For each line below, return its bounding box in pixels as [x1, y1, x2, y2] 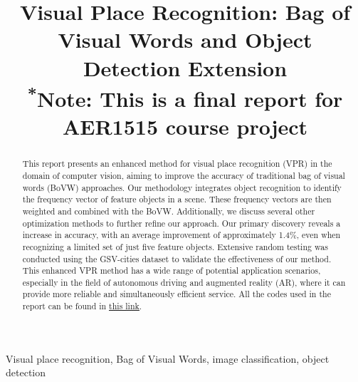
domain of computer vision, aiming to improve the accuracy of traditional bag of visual [22, 169, 345, 181]
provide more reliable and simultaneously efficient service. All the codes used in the [22, 288, 331, 300]
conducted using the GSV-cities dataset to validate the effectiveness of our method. [22, 252, 332, 264]
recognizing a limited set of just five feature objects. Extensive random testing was [22, 240, 328, 252]
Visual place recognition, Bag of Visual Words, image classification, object [6, 351, 330, 366]
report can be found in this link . [22, 300, 142, 312]
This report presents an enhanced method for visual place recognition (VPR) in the [22, 158, 332, 170]
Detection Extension [83, 53, 288, 82]
